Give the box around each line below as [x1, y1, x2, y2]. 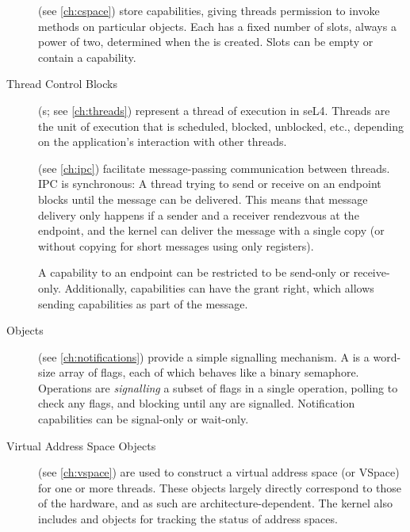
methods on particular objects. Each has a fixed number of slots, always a [38, 17, 397, 34]
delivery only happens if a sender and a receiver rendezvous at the [38, 206, 359, 223]
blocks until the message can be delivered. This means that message [38, 190, 368, 207]
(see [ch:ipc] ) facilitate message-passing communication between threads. [38, 159, 390, 176]
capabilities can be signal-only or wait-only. [38, 411, 249, 427]
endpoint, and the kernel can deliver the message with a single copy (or [38, 222, 385, 239]
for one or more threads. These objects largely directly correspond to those [38, 479, 402, 496]
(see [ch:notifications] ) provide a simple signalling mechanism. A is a [38, 348, 370, 365]
